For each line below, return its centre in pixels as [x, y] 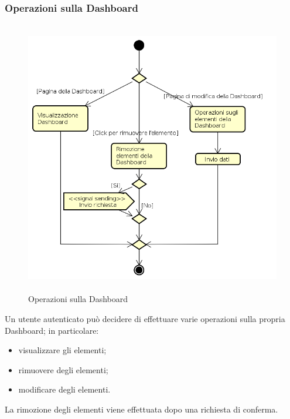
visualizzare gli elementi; [62, 350]
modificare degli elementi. [64, 389]
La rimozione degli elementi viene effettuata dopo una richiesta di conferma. [141, 409]
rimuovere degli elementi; [63, 369]
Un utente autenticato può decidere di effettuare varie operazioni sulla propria [145, 318]
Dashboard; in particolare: [52, 330]
